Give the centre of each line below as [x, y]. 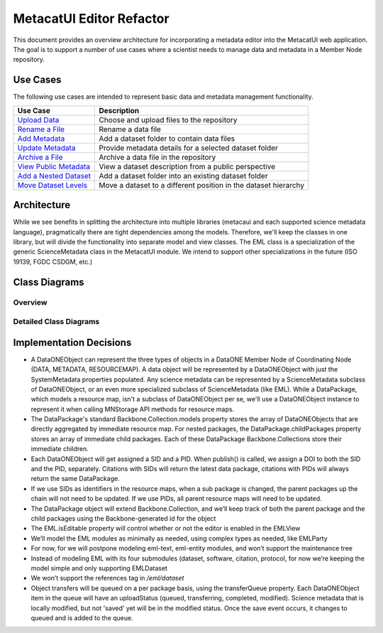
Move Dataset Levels [52, 185]
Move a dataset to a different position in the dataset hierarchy [202, 185]
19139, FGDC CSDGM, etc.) [53, 261]
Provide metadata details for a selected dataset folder [188, 148]
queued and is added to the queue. [82, 617]
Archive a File [40, 157]
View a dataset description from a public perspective [187, 166]
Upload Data [38, 119]
